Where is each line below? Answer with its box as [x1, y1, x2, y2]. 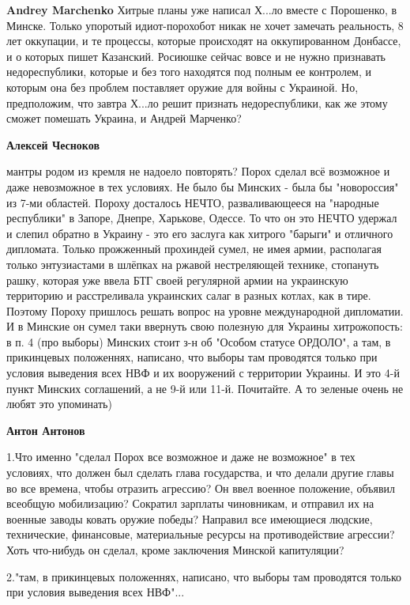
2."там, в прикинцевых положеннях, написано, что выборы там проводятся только [6, 568, 402, 584]
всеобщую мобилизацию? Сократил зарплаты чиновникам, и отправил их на [6, 495, 374, 512]
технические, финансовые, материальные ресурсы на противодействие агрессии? [6, 526, 395, 543]
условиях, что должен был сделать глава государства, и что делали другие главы [6, 464, 394, 481]
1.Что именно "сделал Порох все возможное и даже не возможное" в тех [6, 448, 355, 465]
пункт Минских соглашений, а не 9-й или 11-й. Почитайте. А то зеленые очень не [6, 380, 404, 396]
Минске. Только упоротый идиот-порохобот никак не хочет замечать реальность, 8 [6, 17, 404, 33]
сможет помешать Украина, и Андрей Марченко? [6, 110, 242, 127]
